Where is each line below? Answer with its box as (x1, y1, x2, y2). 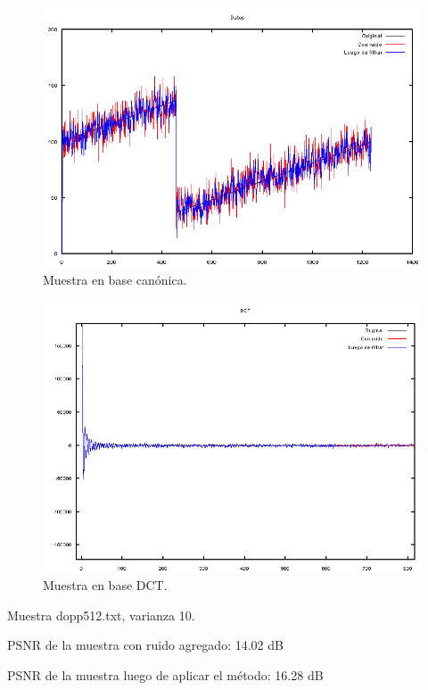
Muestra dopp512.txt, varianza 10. (7, 605, 195, 624)
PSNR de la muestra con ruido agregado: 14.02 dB (7, 636, 284, 654)
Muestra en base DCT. (43, 576, 168, 594)
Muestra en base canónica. (43, 270, 187, 289)
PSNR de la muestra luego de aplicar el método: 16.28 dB (7, 666, 324, 685)
